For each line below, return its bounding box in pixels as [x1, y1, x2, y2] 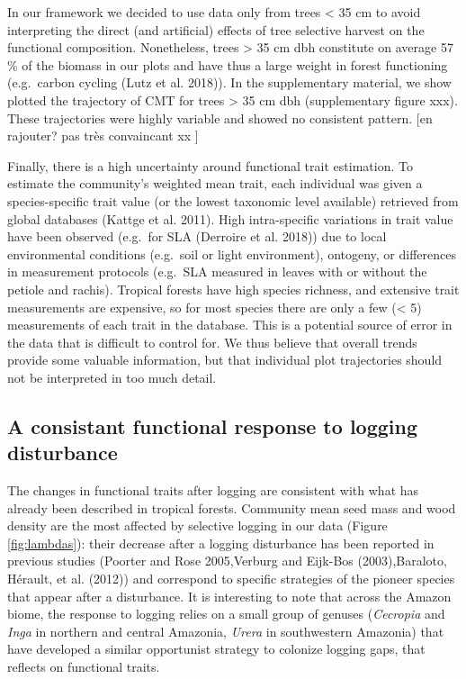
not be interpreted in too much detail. [7, 367, 217, 386]
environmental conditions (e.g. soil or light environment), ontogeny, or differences [7, 244, 456, 263]
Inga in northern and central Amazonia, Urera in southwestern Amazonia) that [7, 621, 444, 640]
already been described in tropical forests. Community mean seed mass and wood [7, 498, 456, 517]
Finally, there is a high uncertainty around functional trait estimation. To [7, 156, 413, 175]
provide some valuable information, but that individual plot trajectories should [7, 350, 443, 369]
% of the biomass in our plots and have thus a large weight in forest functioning [7, 55, 448, 74]
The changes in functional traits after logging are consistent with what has [7, 481, 419, 500]
